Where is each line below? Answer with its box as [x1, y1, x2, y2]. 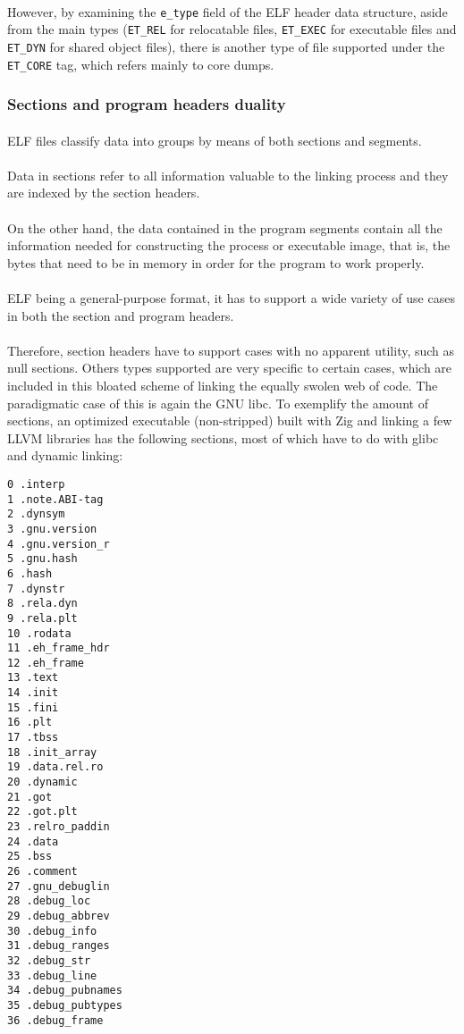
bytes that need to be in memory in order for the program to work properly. [7, 253, 425, 272]
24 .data [7, 835, 59, 848]
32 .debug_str [7, 954, 91, 967]
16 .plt [7, 716, 53, 729]
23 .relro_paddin [7, 820, 110, 834]
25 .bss [7, 850, 53, 863]
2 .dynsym [7, 508, 65, 521]
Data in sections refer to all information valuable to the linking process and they [7, 165, 449, 184]
